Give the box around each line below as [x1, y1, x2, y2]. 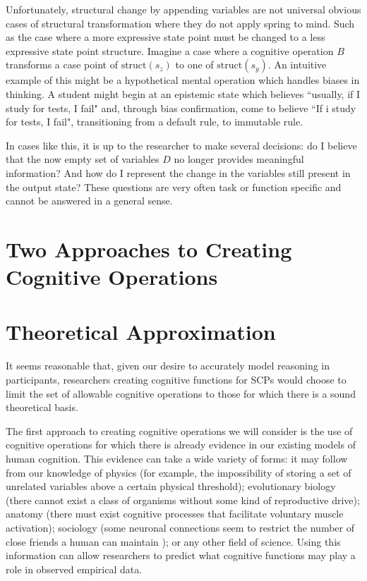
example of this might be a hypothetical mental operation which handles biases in [6, 73, 360, 87]
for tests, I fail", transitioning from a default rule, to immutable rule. [6, 114, 303, 129]
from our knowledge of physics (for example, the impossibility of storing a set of [6, 465, 351, 479]
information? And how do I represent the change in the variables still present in [6, 165, 351, 180]
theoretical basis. [6, 400, 78, 415]
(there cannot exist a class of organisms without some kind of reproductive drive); [6, 492, 360, 507]
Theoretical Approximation [6, 317, 276, 346]
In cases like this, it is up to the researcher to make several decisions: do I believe [6, 137, 357, 152]
